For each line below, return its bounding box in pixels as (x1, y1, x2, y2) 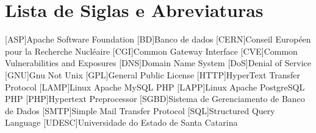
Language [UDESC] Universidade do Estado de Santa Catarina (5, 116, 238, 129)
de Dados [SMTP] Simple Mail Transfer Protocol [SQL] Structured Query (5, 104, 275, 117)
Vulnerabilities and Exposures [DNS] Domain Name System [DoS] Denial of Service (5, 56, 311, 69)
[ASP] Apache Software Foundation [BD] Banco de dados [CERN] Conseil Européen (5, 33, 311, 46)
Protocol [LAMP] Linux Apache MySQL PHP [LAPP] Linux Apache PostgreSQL (5, 80, 305, 93)
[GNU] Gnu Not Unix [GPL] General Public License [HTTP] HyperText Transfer (5, 68, 300, 81)
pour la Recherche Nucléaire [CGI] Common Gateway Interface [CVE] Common (5, 44, 298, 57)
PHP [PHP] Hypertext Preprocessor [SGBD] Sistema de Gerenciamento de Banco (5, 92, 305, 105)
